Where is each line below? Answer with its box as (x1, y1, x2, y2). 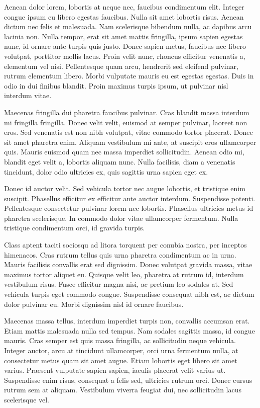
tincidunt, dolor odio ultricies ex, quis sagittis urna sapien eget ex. (4, 166, 208, 177)
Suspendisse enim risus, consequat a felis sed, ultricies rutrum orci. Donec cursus (4, 374, 252, 385)
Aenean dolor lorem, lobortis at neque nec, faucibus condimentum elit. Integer (4, 2, 244, 12)
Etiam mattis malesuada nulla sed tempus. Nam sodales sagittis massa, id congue (4, 325, 255, 336)
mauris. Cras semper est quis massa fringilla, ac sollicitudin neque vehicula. (4, 335, 236, 346)
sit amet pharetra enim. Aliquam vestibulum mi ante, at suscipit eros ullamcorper (4, 136, 256, 147)
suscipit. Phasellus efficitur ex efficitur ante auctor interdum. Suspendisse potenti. (4, 193, 255, 203)
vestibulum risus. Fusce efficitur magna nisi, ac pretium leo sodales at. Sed (4, 279, 233, 289)
